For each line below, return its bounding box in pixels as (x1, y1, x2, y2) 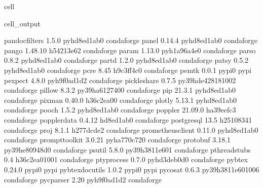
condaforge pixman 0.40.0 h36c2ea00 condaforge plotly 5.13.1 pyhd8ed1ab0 (4, 94, 237, 105)
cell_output (4, 18, 41, 28)
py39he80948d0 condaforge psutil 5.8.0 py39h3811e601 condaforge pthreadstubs (4, 144, 251, 155)
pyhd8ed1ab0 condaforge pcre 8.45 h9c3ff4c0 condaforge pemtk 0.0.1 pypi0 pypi (4, 64, 252, 75)
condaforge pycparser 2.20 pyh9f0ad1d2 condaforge (4, 174, 162, 184)
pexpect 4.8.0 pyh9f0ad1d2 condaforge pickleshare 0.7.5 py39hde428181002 (4, 74, 236, 85)
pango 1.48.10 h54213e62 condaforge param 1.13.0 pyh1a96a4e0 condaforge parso (4, 45, 256, 55)
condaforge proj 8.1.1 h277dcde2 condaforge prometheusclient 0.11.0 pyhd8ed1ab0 (4, 124, 258, 135)
